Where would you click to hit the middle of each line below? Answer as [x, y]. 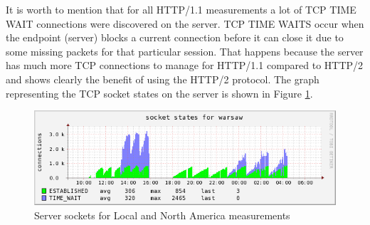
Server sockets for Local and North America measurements [162, 215]
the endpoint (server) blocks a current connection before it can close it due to [175, 37]
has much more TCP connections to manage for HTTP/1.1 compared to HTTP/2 [185, 65]
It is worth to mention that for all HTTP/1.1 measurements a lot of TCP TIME [181, 9]
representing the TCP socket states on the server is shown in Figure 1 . [159, 93]
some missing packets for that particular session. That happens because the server [185, 51]
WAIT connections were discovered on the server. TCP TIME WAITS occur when [185, 23]
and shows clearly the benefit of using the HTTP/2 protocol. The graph [163, 79]
